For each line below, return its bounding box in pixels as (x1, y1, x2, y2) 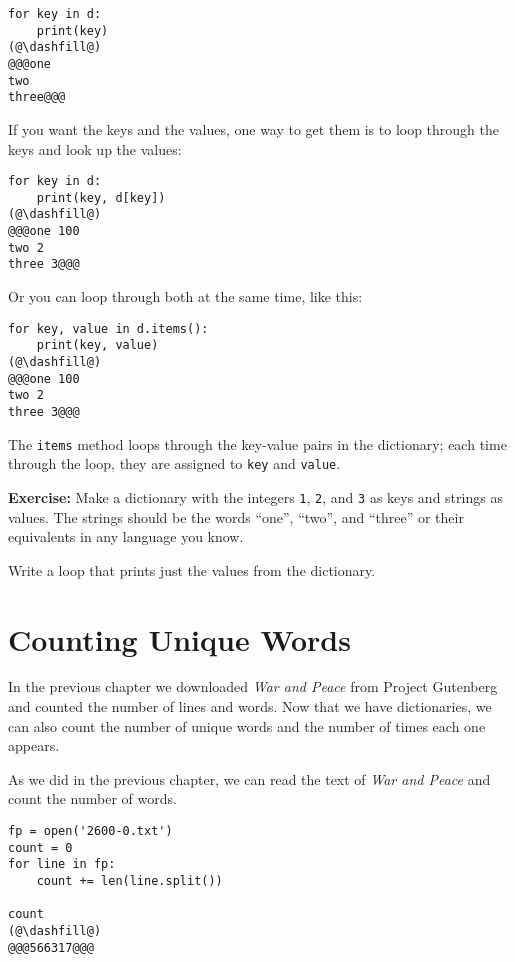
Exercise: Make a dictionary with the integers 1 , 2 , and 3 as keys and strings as (8, 486, 503, 507)
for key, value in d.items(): (8, 321, 209, 336)
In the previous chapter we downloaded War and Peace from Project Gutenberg (8, 676, 498, 697)
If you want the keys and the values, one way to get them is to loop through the (8, 118, 500, 139)
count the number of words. (8, 788, 177, 809)
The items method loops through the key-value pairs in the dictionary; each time (8, 433, 507, 454)
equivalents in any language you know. (8, 526, 244, 547)
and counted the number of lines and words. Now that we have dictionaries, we (8, 696, 492, 717)
